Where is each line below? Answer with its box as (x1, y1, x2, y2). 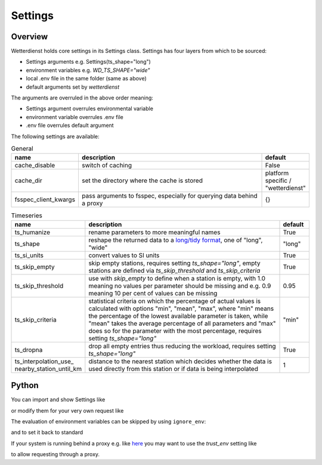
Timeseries (11, 211, 43, 220)
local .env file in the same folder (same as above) (26, 75, 147, 82)
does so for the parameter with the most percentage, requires (88, 326, 262, 335)
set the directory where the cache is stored (81, 176, 203, 185)
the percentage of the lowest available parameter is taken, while (88, 311, 268, 320)
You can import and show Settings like (11, 396, 106, 403)
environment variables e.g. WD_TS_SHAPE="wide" (26, 66, 150, 74)
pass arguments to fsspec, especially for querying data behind (81, 192, 258, 200)
